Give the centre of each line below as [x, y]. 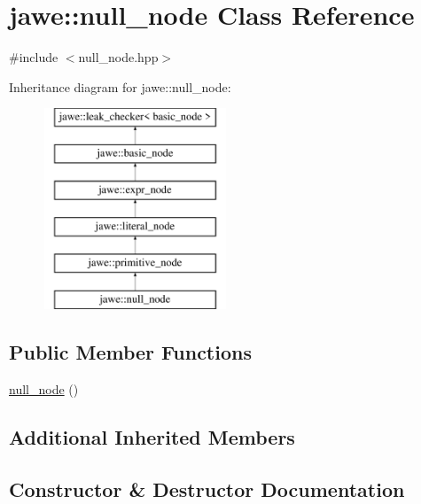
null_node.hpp [118, 57]
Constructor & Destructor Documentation [207, 488]
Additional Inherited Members [152, 436]
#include [34, 57]
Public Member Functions [130, 352]
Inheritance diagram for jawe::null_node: [120, 86]
